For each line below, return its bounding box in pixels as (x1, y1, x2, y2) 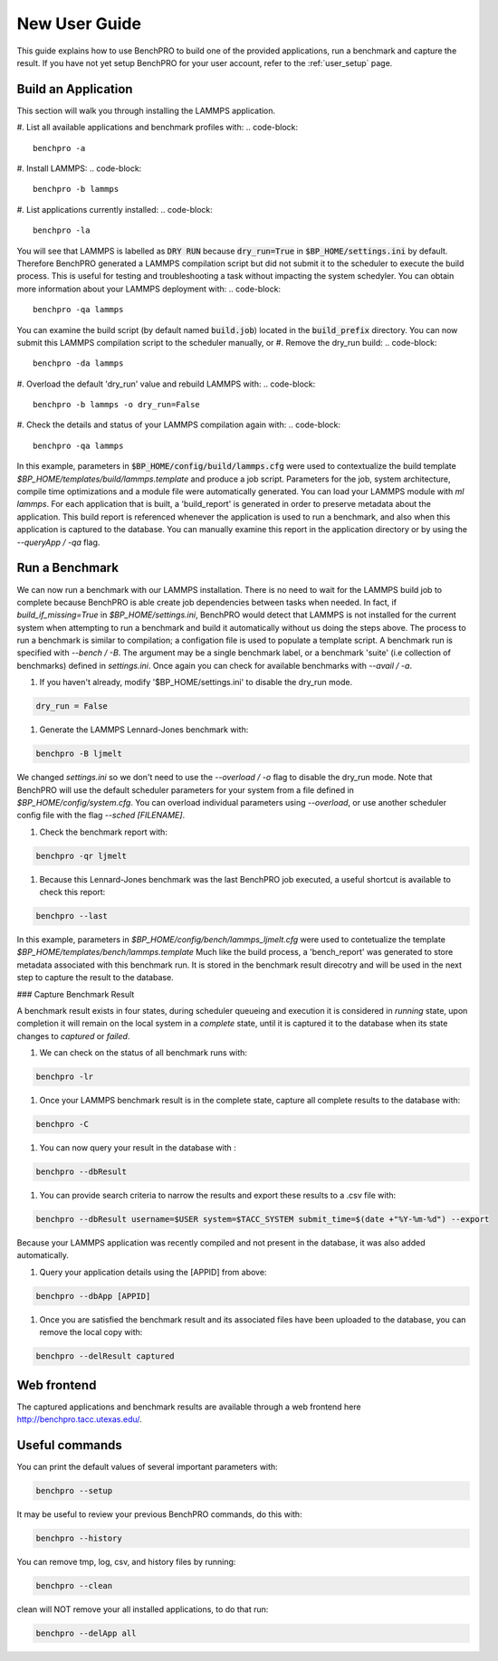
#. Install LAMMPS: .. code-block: (16, 163, 142, 174)
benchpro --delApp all (35, 1628, 137, 1638)
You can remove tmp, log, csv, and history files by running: (16, 1556, 236, 1567)
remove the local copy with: (39, 1327, 143, 1338)
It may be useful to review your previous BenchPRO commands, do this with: (16, 1508, 302, 1520)
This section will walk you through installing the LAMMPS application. (16, 105, 276, 116)
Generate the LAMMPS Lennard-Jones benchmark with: (39, 724, 249, 735)
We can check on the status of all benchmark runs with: (39, 1047, 248, 1058)
